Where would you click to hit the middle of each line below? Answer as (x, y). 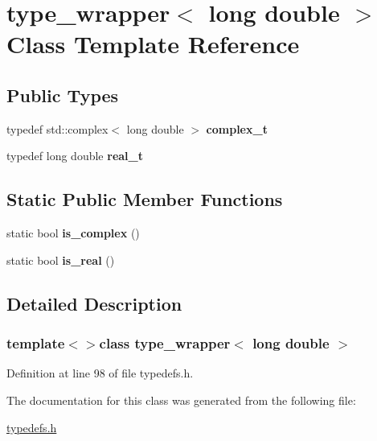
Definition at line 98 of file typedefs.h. (100, 373)
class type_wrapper (165, 343)
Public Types (63, 95)
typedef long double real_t (75, 156)
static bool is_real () (61, 260)
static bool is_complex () (73, 233)
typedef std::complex (57, 128)
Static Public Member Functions (145, 199)
